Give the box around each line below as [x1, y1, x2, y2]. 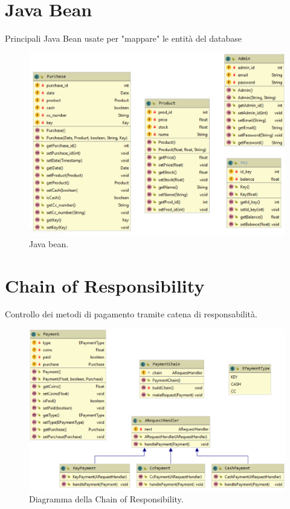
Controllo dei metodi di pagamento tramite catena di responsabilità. [5, 308, 257, 320]
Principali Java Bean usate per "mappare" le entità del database [5, 32, 242, 45]
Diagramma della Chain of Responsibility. [29, 493, 184, 505]
